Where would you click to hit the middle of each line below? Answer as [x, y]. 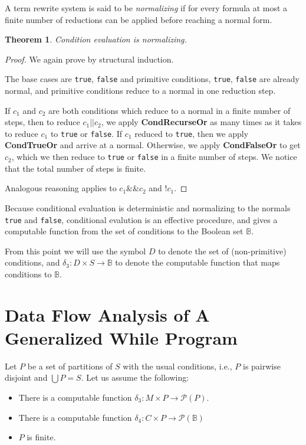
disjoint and [26, 377]
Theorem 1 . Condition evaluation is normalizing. [96, 39]
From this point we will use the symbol [75, 251]
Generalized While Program [121, 337]
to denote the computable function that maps [198, 262]
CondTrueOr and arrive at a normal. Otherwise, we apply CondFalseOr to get [153, 145]
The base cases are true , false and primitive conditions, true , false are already [152, 79]
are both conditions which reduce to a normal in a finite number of [170, 110]
